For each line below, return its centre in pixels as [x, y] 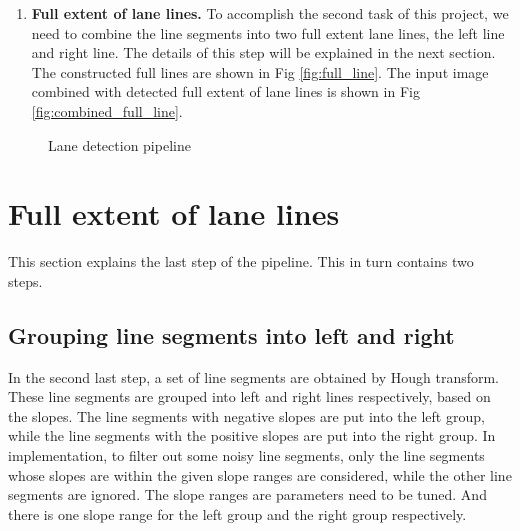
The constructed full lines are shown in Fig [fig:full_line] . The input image [260, 71]
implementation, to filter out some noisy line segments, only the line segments [246, 455]
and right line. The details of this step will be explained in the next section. [263, 52]
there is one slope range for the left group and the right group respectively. [237, 513]
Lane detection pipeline [119, 144]
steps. [25, 280]
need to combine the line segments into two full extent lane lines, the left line [268, 32]
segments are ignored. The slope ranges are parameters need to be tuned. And [247, 494]
